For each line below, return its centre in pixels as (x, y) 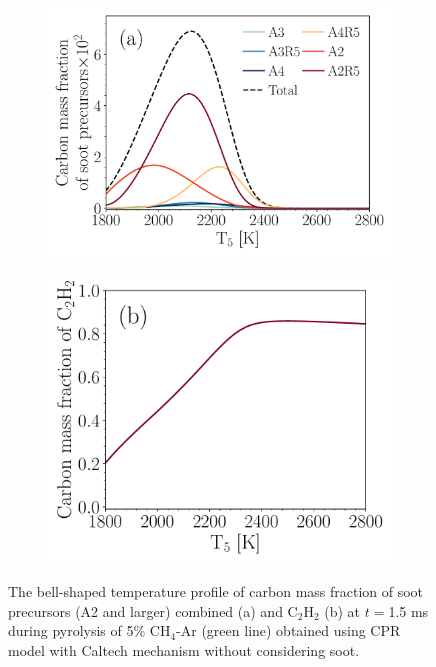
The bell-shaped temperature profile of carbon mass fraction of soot (216, 590)
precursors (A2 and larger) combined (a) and (145, 610)
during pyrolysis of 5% (77, 630)
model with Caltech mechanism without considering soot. (184, 649)
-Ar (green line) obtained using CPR (288, 630)
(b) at (342, 610)
